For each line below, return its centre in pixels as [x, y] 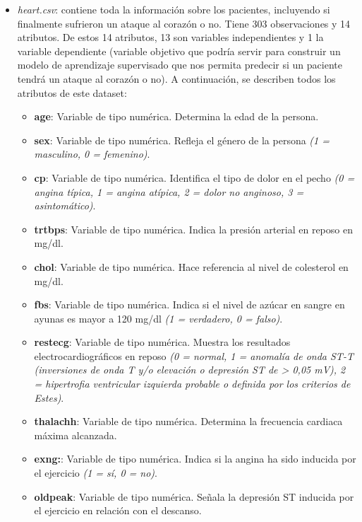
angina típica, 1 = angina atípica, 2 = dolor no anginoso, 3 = [169, 191]
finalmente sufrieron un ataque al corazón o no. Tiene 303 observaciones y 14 [184, 23]
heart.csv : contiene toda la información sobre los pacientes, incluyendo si [174, 9]
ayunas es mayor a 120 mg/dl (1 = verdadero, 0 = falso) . [158, 318]
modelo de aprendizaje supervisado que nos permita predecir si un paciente [180, 65]
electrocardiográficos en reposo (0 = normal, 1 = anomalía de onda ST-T [194, 355]
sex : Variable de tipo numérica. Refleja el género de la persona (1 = [182, 140]
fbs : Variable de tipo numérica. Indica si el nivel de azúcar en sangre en [189, 304]
